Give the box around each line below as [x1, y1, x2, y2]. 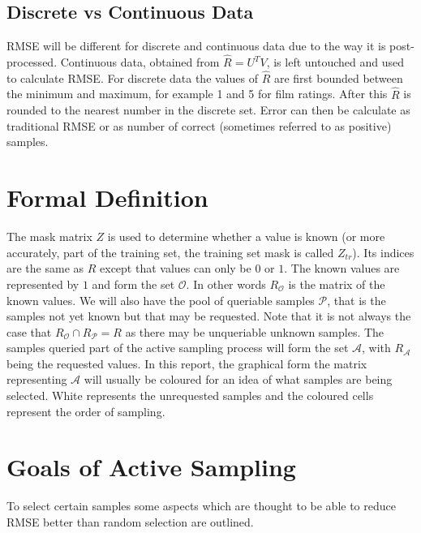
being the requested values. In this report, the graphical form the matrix [6, 355, 367, 372]
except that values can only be [100, 260, 251, 277]
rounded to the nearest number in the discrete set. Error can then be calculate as [6, 101, 410, 118]
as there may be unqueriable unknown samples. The [125, 323, 384, 340]
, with [362, 339, 391, 356]
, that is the [327, 291, 386, 308]
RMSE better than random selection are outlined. [6, 513, 254, 530]
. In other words [186, 275, 266, 292]
